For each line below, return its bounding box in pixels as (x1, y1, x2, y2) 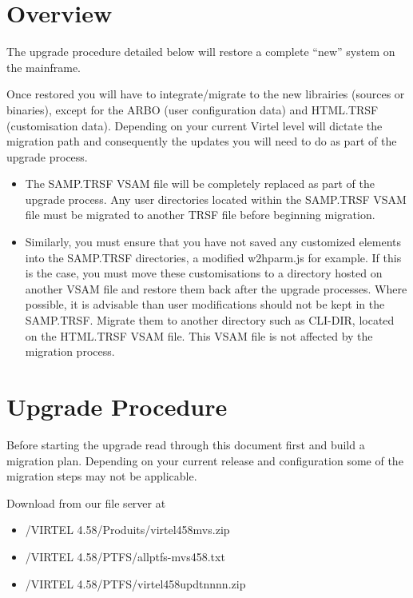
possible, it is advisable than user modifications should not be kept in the (25, 296, 385, 313)
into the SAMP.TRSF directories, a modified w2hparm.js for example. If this (25, 249, 402, 265)
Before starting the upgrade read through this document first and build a (6, 436, 365, 452)
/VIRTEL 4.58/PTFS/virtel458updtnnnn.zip (25, 575, 246, 592)
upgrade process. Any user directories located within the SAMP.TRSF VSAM (25, 190, 407, 207)
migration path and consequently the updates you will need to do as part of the (6, 133, 397, 149)
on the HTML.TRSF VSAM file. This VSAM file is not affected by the (25, 327, 373, 344)
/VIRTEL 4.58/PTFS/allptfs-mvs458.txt (25, 548, 225, 564)
